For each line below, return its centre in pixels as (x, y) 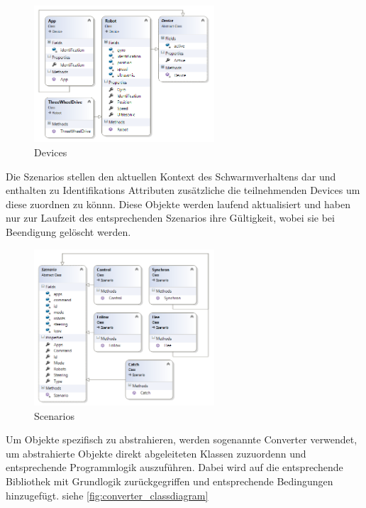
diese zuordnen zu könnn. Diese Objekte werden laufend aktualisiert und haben (178, 204)
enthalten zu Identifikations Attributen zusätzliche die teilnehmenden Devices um (183, 190)
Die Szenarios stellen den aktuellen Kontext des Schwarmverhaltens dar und (171, 176)
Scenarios (54, 415)
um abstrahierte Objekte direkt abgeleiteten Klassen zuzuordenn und (156, 453)
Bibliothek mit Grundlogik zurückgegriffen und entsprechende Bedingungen (170, 481)
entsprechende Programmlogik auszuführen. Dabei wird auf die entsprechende (174, 467)
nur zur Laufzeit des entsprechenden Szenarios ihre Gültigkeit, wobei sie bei (170, 218)
